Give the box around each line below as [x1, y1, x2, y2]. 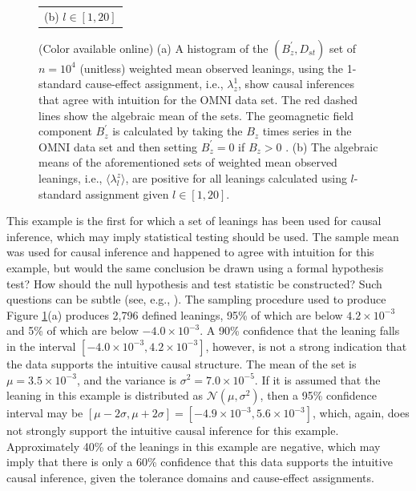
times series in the [262, 123, 352, 139]
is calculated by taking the [112, 123, 243, 139]
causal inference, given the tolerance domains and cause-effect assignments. [6, 469, 374, 485]
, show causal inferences [238, 75, 354, 92]
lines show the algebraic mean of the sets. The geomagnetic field [38, 107, 354, 123]
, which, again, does [313, 404, 410, 421]
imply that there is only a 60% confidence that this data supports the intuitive [6, 453, 393, 470]
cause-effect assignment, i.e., [85, 75, 224, 92]
